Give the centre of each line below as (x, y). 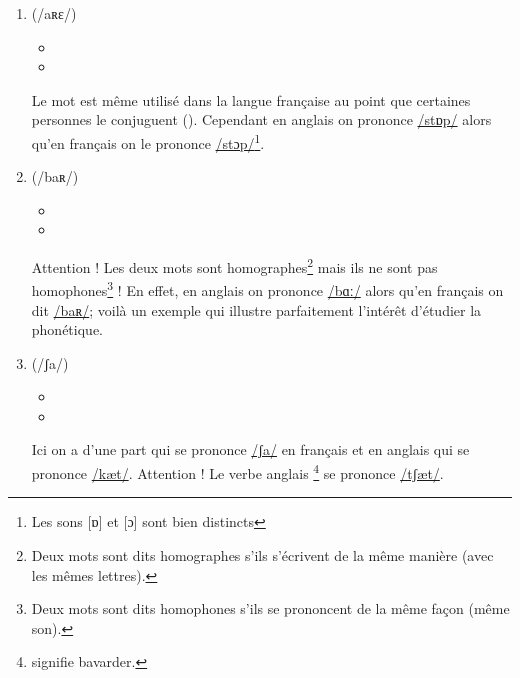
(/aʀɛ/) (54, 13)
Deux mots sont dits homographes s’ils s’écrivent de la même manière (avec (262, 554)
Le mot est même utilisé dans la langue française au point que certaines (251, 99)
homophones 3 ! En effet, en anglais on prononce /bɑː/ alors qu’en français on (267, 288)
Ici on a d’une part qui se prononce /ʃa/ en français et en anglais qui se (250, 449)
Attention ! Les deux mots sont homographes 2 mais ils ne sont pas (234, 265)
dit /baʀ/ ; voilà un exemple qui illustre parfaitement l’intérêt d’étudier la (256, 309)
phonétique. (67, 329)
